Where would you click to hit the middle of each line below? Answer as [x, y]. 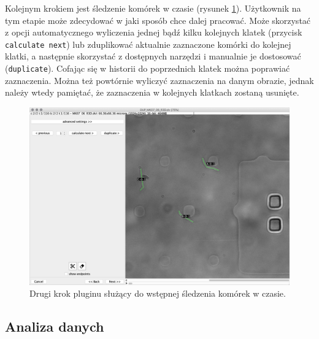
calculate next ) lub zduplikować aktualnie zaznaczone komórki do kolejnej [148, 44]
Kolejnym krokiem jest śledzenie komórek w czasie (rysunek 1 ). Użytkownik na [153, 8]
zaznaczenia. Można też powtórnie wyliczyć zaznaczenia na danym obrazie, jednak [159, 80]
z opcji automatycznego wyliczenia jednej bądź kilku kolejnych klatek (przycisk [154, 32]
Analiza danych [55, 326]
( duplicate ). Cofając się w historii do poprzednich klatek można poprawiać [148, 68]
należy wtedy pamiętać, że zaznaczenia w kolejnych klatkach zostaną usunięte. [152, 92]
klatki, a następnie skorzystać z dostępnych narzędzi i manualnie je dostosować [153, 56]
